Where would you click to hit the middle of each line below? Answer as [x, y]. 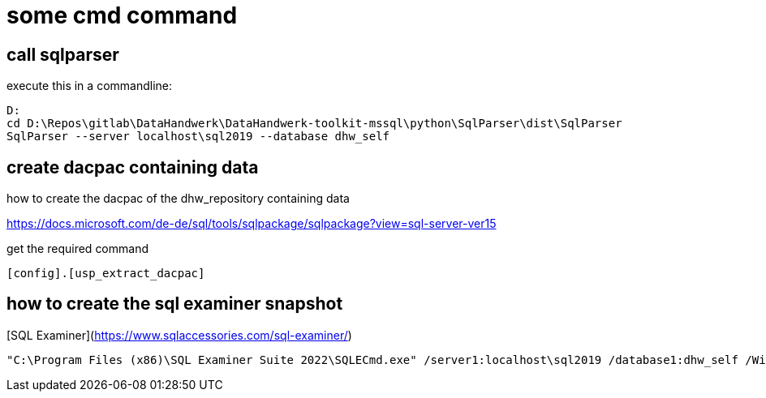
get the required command [77, 249]
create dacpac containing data [133, 167]
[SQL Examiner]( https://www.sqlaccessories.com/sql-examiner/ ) [179, 335]
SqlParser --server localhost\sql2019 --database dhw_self [198, 137]
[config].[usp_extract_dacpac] [106, 274]
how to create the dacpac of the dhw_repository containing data [178, 199]
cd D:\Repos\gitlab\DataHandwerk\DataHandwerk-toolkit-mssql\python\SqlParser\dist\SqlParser [314, 124]
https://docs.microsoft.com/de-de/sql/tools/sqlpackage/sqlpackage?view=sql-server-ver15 [252, 224]
